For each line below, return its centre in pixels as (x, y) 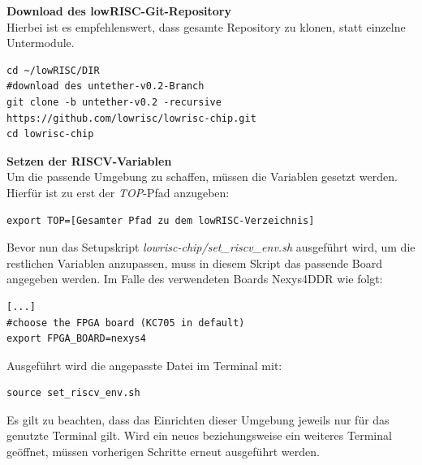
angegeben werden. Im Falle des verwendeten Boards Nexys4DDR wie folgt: (195, 279)
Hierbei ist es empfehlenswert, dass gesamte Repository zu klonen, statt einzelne (206, 26)
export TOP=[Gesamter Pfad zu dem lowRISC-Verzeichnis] (161, 220)
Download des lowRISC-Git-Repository (119, 11)
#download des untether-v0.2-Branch (105, 86)
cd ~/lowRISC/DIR (53, 70)
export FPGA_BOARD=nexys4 (76, 339)
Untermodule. (41, 43)
